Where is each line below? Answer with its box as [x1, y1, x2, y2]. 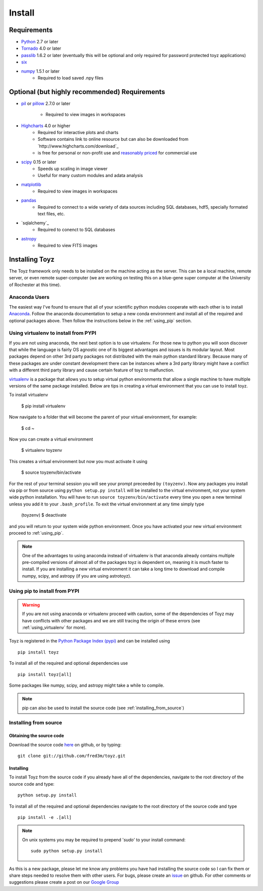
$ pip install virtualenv [21, 403, 66, 409]
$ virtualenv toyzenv [21, 447, 62, 453]
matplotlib [21, 181, 41, 187]
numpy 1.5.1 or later [21, 68, 60, 74]
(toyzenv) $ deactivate [21, 512, 67, 518]
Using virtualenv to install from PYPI [9, 329, 96, 336]
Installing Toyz [9, 255, 55, 263]
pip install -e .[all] [18, 814, 72, 820]
